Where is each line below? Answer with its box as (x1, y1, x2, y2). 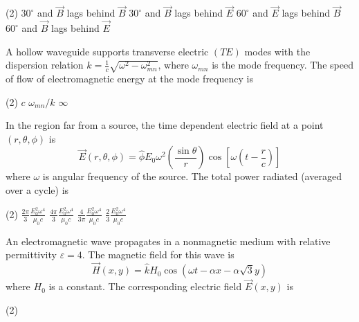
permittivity (6, 247, 57, 262)
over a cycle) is (6, 183, 69, 197)
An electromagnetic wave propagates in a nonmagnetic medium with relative (6, 233, 331, 248)
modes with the (244, 44, 311, 58)
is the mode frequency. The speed (212, 57, 353, 72)
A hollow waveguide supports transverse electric (6, 44, 209, 58)
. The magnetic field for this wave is (82, 247, 234, 262)
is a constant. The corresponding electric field (48, 279, 242, 294)
